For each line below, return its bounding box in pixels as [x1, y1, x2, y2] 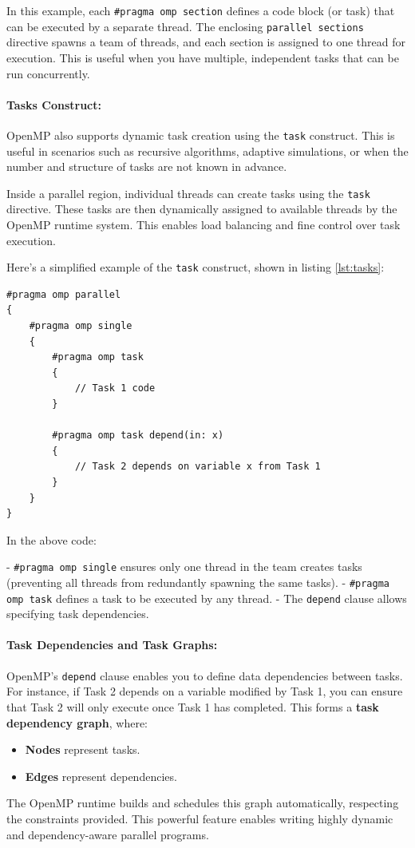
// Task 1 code [74, 382, 156, 394]
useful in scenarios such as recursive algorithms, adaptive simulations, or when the [6, 142, 409, 159]
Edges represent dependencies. [25, 767, 177, 784]
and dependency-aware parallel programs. [6, 826, 209, 842]
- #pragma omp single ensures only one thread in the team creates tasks [6, 558, 362, 575]
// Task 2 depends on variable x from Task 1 [74, 461, 321, 473]
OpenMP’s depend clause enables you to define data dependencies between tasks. [6, 667, 403, 684]
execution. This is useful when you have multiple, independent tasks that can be [6, 49, 399, 65]
